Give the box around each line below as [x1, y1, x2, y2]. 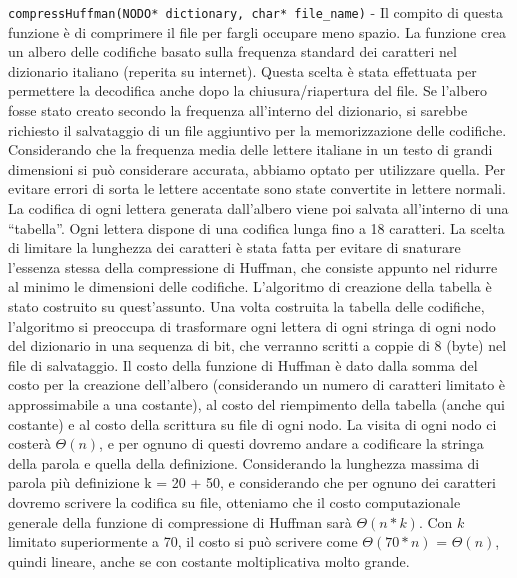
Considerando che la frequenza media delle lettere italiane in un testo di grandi [8, 139, 493, 160]
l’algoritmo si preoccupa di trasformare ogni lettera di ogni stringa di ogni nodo [8, 315, 496, 336]
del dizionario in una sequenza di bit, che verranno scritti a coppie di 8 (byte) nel [8, 335, 507, 356]
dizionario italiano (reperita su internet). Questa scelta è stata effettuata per [8, 60, 477, 81]
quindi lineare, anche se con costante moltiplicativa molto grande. [8, 550, 410, 571]
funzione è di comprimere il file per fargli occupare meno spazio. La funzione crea [8, 21, 506, 42]
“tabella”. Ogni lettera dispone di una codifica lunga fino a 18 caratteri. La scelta [8, 217, 505, 238]
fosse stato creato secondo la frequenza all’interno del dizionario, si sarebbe [8, 100, 468, 121]
